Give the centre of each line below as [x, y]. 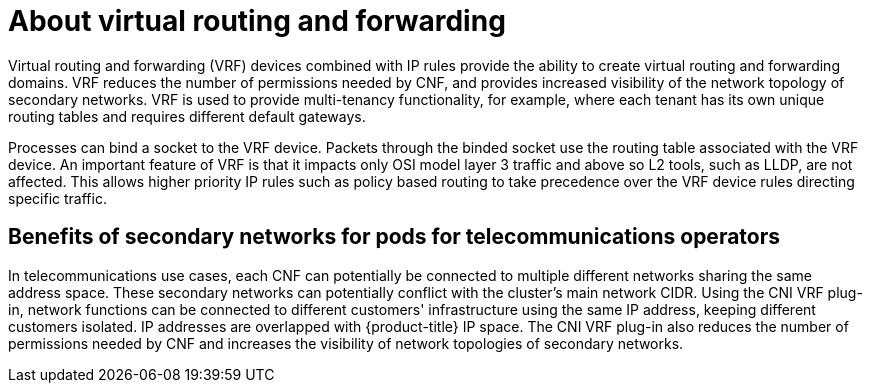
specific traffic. [57, 198]
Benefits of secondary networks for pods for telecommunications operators [394, 237]
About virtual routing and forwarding [257, 21]
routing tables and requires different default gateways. [187, 116]
